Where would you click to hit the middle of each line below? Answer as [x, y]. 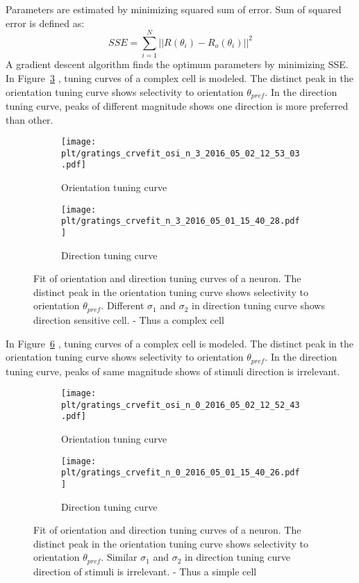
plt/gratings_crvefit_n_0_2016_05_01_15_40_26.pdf [181, 473]
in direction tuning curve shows [258, 305]
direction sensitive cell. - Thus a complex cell [129, 319]
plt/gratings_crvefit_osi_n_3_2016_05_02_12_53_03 [181, 153]
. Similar [119, 557]
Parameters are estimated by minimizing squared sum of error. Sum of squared [174, 9]
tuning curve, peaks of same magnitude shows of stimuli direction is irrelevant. [173, 371]
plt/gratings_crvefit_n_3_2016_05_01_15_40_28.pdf [181, 221]
